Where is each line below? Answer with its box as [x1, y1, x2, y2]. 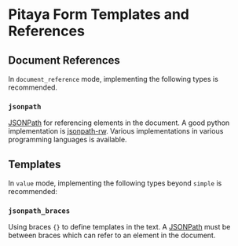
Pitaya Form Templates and [8, 6, 190, 24]
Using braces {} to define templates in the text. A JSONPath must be [8, 222, 231, 232]
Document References [8, 53, 120, 67]
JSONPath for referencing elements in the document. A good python [8, 118, 230, 127]
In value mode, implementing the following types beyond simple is [8, 178, 222, 188]
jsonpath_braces [8, 207, 71, 215]
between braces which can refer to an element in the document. [8, 230, 216, 240]
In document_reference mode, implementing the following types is [8, 75, 218, 83]
